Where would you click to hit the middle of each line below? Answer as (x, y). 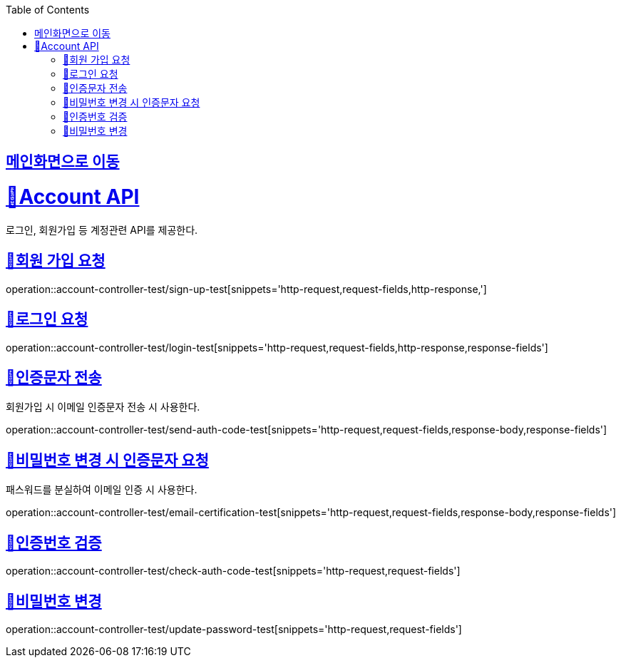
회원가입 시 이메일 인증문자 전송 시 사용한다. (103, 407)
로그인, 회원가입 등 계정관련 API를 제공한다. (102, 230)
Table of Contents (48, 10)
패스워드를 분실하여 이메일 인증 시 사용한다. (102, 490)
